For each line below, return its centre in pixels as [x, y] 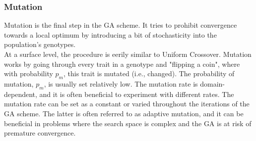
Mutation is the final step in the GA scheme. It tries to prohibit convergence [121, 25]
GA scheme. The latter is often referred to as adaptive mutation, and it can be [124, 113]
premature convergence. [40, 133]
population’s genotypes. [40, 44]
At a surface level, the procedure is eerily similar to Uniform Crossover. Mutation [128, 54]
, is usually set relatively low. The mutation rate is [121, 83]
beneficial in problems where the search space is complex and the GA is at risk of [128, 123]
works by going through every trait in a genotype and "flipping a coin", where [122, 64]
